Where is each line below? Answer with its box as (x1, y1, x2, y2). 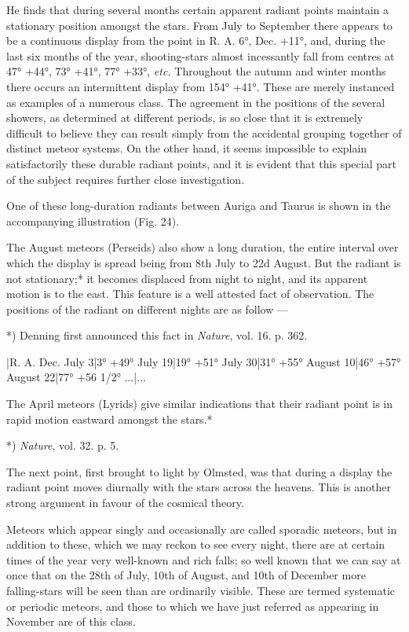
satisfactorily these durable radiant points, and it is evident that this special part (6, 155, 396, 171)
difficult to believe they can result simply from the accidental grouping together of (6, 124, 402, 141)
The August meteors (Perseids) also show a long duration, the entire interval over (6, 239, 399, 255)
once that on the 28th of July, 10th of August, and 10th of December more (6, 567, 366, 583)
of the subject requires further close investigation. (6, 171, 245, 187)
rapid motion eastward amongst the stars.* (6, 410, 213, 427)
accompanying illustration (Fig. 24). (6, 212, 180, 229)
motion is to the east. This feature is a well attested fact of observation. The (6, 285, 374, 302)
